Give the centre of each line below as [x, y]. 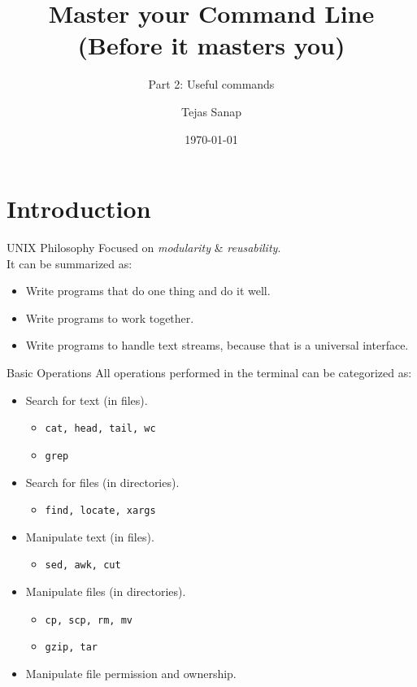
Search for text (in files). [87, 400]
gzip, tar [72, 648]
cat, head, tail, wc [100, 429]
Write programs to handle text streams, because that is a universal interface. [217, 345]
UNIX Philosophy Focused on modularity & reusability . [144, 248]
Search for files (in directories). [102, 482]
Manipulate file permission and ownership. [131, 673]
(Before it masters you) [211, 45]
